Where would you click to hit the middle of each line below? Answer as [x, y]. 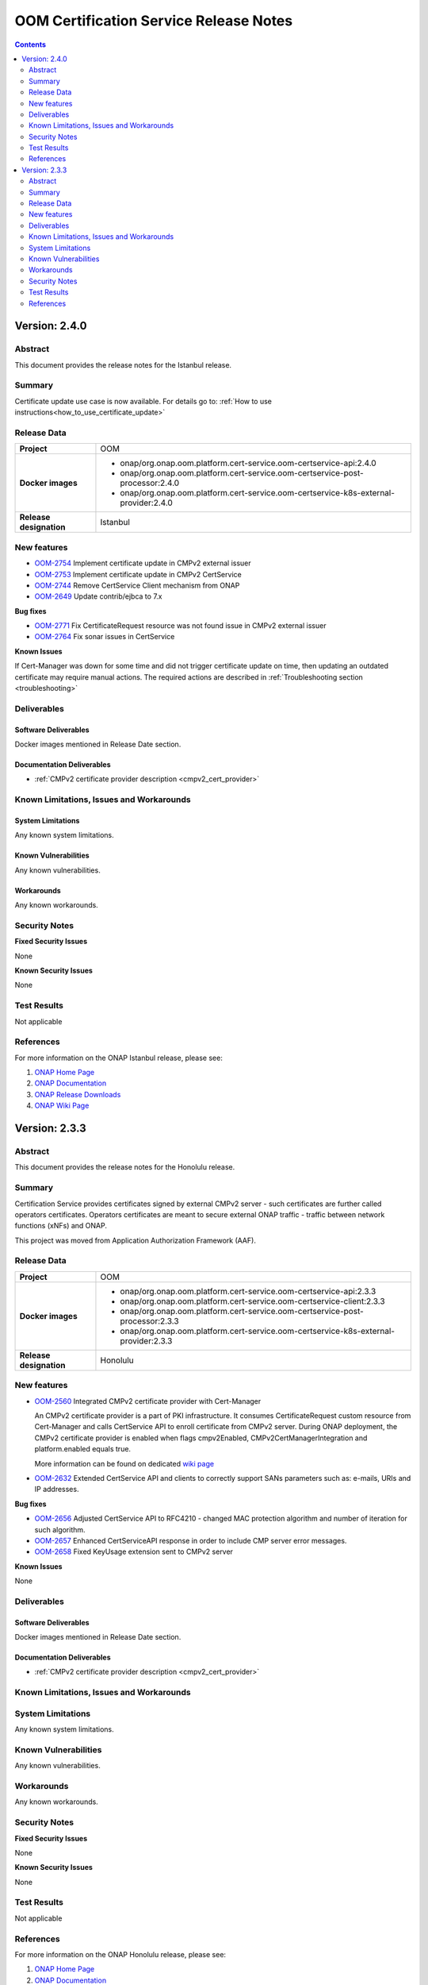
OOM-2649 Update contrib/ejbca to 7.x [98, 596]
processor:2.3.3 [149, 1320]
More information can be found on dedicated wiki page [124, 1463]
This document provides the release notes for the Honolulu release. [125, 1167]
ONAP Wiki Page [62, 1106]
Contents [31, 44]
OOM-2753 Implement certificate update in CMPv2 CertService [138, 574]
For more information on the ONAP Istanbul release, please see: [119, 1058]
